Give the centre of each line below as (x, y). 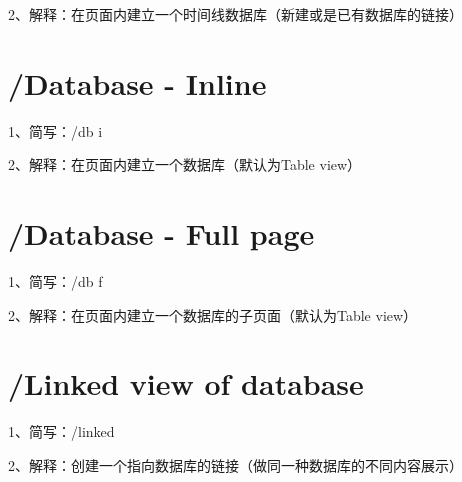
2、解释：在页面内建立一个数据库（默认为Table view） (185, 164)
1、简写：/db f (55, 281)
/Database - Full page (161, 233)
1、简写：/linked (61, 431)
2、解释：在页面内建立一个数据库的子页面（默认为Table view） (213, 314)
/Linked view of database (186, 383)
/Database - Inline (137, 82)
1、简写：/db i (55, 130)
